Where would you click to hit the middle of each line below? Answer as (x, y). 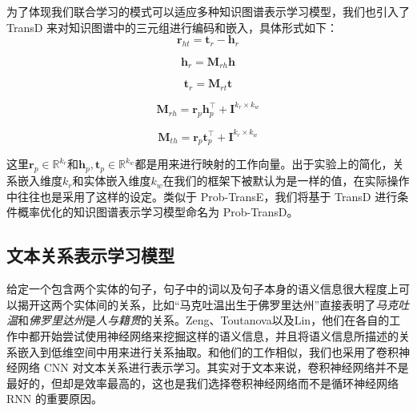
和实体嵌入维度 (112, 181)
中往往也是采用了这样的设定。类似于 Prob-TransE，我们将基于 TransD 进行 (202, 196)
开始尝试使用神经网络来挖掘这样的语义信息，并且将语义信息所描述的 (219, 336)
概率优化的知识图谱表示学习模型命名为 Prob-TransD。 (158, 212)
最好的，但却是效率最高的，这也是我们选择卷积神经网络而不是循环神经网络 (202, 383)
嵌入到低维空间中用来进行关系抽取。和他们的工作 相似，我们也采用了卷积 (208, 351)
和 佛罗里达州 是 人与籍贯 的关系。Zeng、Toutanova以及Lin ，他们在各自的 (204, 320)
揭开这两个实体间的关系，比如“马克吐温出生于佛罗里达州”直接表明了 (196, 304)
